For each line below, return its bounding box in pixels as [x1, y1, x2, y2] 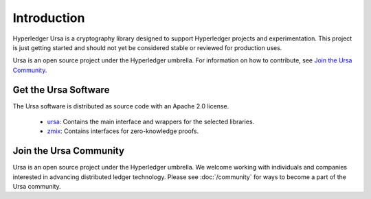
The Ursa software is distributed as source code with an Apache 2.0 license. [12, 102, 229, 110]
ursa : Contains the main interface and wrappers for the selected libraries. [47, 117, 255, 126]
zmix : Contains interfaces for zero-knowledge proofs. [47, 127, 199, 135]
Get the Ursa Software [12, 84, 110, 95]
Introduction [12, 10, 85, 25]
